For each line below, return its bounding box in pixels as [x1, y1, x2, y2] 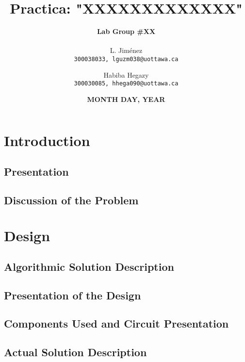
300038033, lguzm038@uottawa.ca [74, 55, 179, 63]
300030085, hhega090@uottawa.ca [74, 80, 179, 87]
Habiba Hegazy [103, 69, 149, 80]
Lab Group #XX [97, 26, 156, 36]
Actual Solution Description [4, 345, 147, 360]
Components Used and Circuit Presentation [4, 316, 229, 331]
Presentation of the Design [4, 287, 141, 302]
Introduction [4, 131, 90, 150]
